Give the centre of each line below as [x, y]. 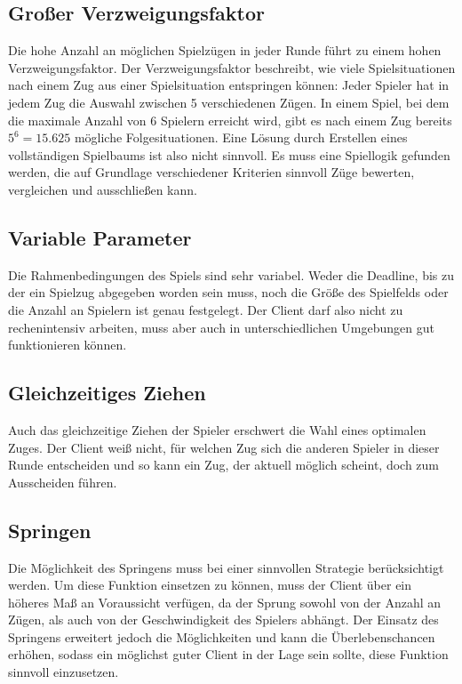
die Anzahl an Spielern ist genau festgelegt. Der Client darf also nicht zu [206, 309]
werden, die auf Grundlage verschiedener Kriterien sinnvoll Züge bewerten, [211, 172]
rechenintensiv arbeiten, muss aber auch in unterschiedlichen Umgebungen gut [221, 327]
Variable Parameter [100, 237]
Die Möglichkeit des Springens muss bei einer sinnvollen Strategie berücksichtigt [226, 567]
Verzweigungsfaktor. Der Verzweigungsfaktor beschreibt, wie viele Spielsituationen [232, 67]
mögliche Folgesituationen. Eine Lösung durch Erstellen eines [241, 137]
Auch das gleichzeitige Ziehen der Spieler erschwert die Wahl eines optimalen [217, 429]
